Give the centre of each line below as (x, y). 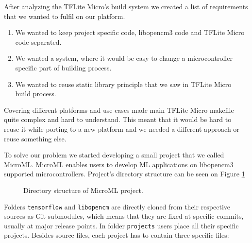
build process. (36, 94)
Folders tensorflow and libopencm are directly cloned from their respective (117, 206)
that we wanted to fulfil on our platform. (65, 16)
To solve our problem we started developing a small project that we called (114, 155)
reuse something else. (35, 138)
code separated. (38, 42)
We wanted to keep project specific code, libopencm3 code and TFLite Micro (130, 32)
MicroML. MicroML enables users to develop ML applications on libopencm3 (119, 164)
